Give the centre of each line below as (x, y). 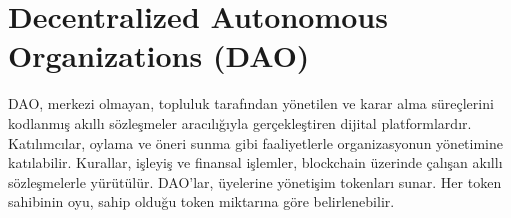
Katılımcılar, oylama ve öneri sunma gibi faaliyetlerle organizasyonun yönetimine (255, 142)
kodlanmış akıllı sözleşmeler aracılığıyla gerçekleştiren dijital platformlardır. (240, 122)
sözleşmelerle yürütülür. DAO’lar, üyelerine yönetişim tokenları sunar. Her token (255, 181)
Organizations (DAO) (159, 55)
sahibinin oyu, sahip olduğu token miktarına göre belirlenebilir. (201, 201)
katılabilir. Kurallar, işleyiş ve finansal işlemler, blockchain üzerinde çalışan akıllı (255, 162)
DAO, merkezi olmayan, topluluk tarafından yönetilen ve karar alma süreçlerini (251, 103)
